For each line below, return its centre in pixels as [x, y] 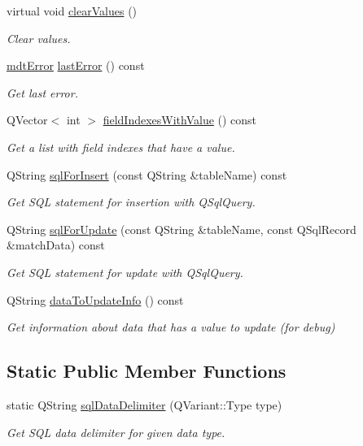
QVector [27, 120]
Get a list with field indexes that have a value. [121, 147]
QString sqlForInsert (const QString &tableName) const [147, 174]
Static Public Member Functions [147, 371]
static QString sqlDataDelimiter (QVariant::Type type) [144, 404]
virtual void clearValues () [72, 11]
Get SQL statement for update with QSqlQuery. [125, 272]
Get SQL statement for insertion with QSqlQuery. [131, 202]
